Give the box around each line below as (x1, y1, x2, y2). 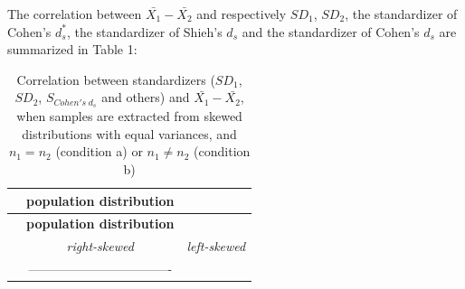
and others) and (101, 88, 190, 107)
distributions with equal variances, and (22, 124, 237, 143)
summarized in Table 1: (7, 40, 138, 59)
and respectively (196, 5, 287, 23)
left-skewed (186, 237, 246, 256)
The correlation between (7, 5, 142, 23)
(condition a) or (55, 142, 143, 161)
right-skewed (66, 237, 134, 256)
